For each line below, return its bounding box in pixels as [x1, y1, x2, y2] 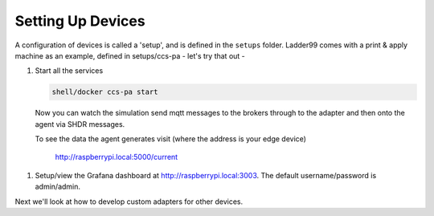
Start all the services [35, 66, 104, 75]
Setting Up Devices [14, 12, 145, 30]
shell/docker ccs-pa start [51, 88, 158, 96]
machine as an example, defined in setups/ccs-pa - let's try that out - [14, 51, 245, 60]
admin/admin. [35, 181, 80, 192]
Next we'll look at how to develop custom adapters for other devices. [14, 197, 244, 206]
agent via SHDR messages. [35, 119, 125, 128]
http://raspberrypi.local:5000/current [55, 153, 178, 162]
